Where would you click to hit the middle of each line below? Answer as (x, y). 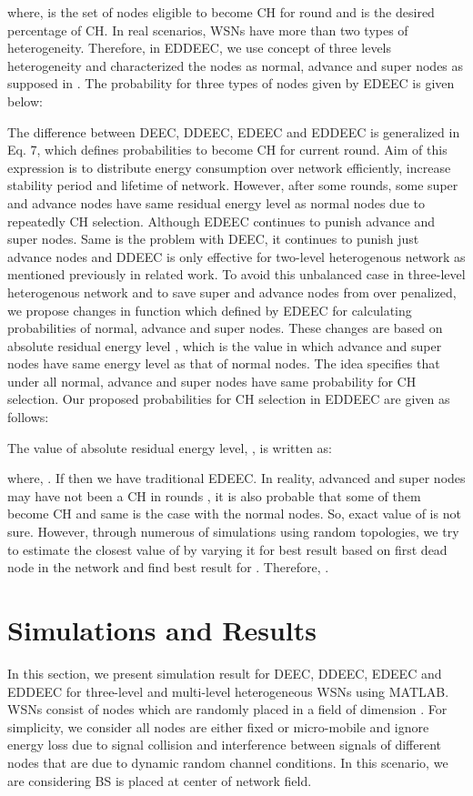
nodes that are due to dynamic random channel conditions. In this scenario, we (228, 762)
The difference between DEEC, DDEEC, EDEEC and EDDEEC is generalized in (234, 131)
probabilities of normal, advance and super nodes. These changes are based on (225, 328)
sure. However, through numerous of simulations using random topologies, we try (233, 532)
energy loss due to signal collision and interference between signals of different (224, 745)
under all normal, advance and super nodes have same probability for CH (212, 381)
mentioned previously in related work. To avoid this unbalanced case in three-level (236, 274)
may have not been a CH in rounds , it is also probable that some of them (214, 495)
